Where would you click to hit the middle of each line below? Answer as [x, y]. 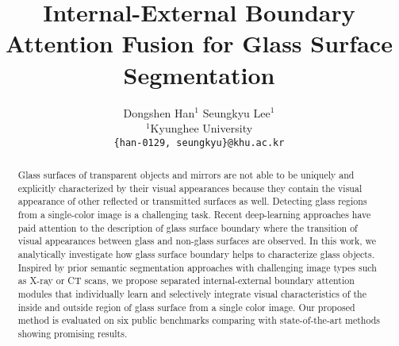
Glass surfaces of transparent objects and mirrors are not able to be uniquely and [186, 175]
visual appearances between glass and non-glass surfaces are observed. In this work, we [197, 241]
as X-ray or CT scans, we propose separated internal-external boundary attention [186, 281]
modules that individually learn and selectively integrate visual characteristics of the [192, 294]
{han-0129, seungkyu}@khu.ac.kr [199, 142]
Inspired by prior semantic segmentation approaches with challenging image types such [197, 267]
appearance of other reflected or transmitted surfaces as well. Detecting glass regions [192, 201]
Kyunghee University [201, 128]
